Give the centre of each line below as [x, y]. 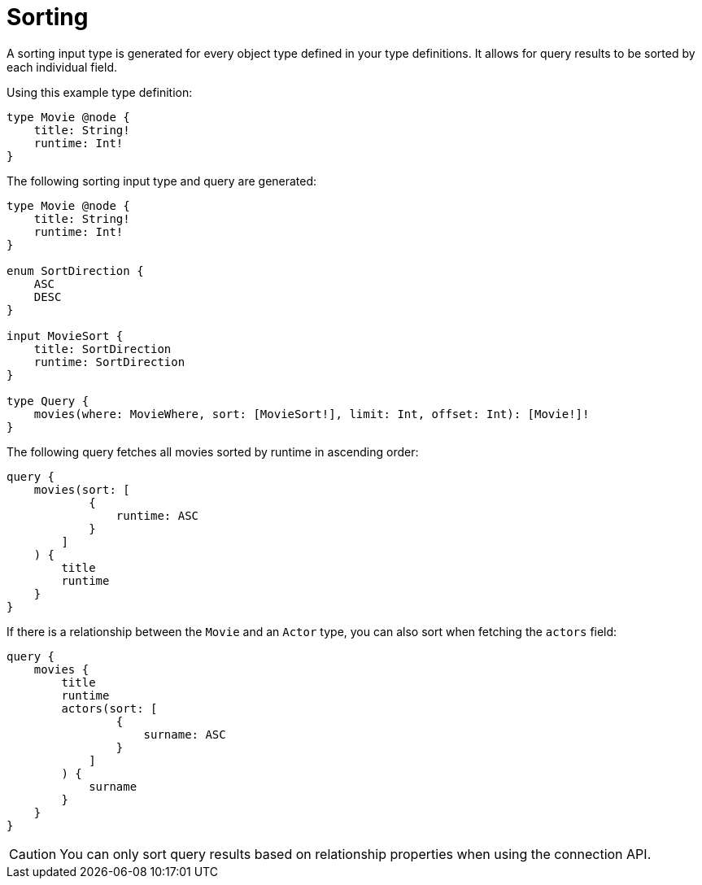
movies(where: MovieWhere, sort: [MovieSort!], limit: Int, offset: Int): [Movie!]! [312, 414]
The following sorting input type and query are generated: [162, 181]
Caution [33, 854]
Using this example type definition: [100, 92]
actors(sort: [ [109, 708]
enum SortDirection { [75, 270]
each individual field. [62, 67]
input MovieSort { [65, 336]
